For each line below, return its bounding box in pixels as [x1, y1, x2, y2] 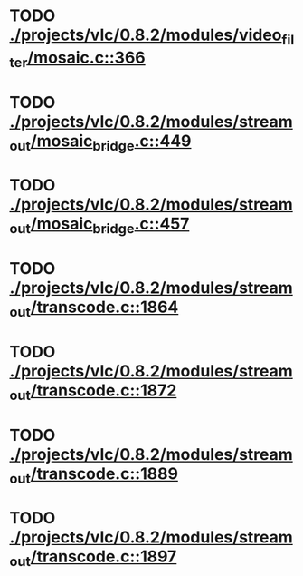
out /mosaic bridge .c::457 [9, 214, 190, 237]
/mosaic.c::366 [26, 47, 147, 68]
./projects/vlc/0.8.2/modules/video [9, 24, 282, 45]
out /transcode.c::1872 [9, 380, 177, 404]
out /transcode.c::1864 [9, 297, 179, 320]
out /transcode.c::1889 [9, 464, 179, 487]
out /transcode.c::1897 [9, 546, 177, 571]
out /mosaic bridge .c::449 [9, 131, 192, 154]
